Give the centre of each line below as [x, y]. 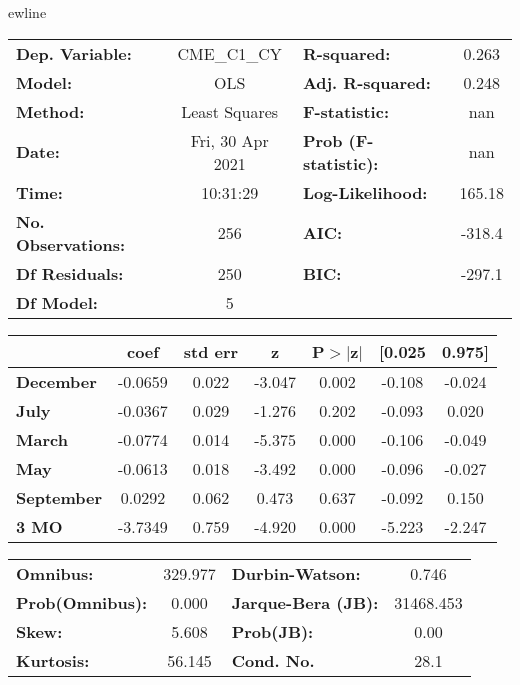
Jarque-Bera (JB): [305, 602]
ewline [27, 12]
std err [211, 351]
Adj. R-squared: [366, 82]
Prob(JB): [272, 631]
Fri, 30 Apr [229, 140]
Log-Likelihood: [365, 192]
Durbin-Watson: [296, 573]
